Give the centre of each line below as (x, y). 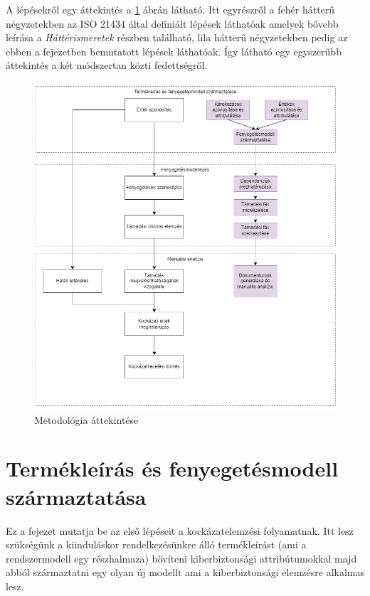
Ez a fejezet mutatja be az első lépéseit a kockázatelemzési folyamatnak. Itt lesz (180, 530)
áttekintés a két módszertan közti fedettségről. (107, 65)
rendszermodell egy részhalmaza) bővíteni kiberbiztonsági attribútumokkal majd (181, 558)
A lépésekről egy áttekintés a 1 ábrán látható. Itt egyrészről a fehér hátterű (170, 9)
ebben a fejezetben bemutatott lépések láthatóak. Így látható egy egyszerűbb (174, 51)
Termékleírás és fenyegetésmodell (172, 468)
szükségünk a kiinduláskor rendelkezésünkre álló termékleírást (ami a (156, 544)
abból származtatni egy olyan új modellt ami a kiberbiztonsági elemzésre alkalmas (185, 572)
